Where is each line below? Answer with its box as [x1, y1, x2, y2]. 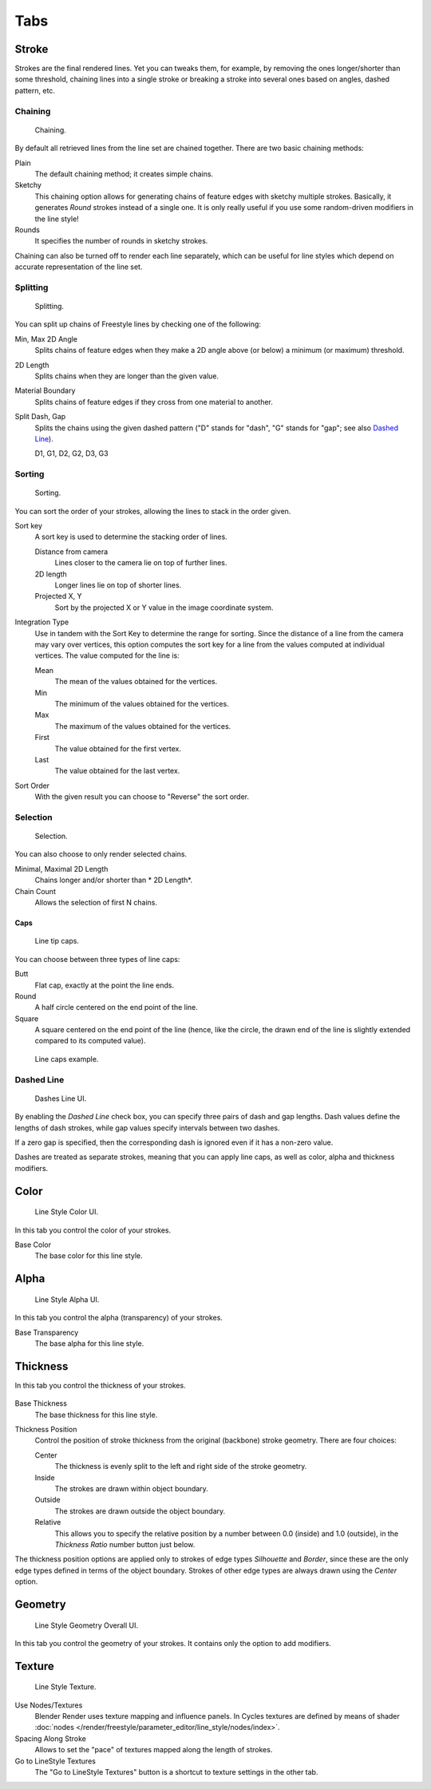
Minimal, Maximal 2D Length [14, 864, 109, 873]
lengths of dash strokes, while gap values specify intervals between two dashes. [14, 1122, 280, 1133]
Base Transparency [14, 1328, 79, 1337]
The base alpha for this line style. [34, 1338, 144, 1348]
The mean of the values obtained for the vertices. [54, 677, 218, 687]
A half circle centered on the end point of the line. [34, 1003, 199, 1012]
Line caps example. [34, 1054, 99, 1063]
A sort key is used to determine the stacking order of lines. [34, 532, 227, 542]
